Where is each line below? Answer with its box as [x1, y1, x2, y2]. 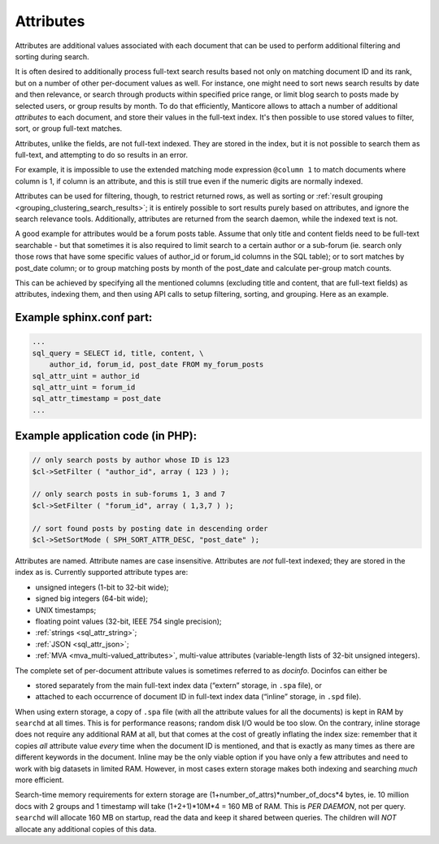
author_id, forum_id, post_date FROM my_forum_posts [49, 360, 264, 369]
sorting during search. [15, 51, 89, 61]
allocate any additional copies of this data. [15, 824, 157, 833]
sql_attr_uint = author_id [32, 371, 140, 381]
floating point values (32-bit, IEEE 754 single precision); [35, 616, 223, 626]
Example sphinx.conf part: [15, 311, 153, 324]
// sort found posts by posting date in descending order [32, 524, 268, 533]
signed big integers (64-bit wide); [35, 594, 148, 603]
